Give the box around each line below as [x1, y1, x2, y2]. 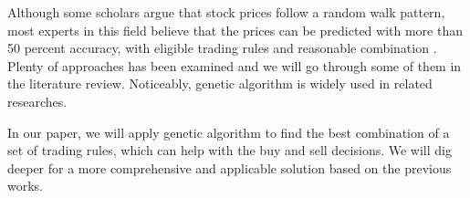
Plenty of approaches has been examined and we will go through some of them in [7, 56, 462, 75]
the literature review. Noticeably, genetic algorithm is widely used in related [7, 74, 433, 93]
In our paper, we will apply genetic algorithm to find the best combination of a [7, 122, 450, 141]
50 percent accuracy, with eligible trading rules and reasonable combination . [7, 38, 437, 57]
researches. [7, 91, 68, 110]
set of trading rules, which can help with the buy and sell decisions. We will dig [7, 141, 452, 160]
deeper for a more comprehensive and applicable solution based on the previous [7, 158, 452, 177]
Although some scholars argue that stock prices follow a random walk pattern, [7, 3, 445, 21]
